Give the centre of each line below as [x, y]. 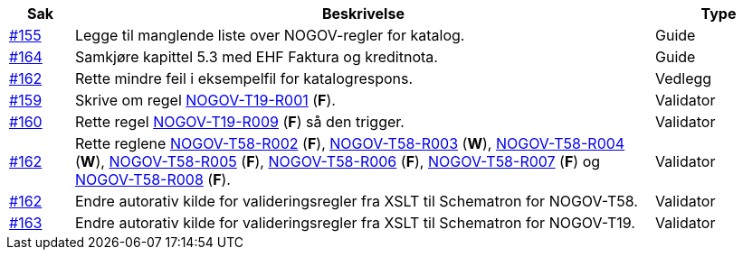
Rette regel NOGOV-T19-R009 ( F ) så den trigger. [239, 122]
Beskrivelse [363, 14]
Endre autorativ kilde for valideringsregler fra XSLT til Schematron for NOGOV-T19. [355, 223]
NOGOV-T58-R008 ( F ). [152, 179]
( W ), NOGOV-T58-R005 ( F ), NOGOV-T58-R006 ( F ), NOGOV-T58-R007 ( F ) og [338, 161]
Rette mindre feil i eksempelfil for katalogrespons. [244, 78]
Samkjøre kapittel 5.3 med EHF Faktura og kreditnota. [256, 57]
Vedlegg [683, 78]
